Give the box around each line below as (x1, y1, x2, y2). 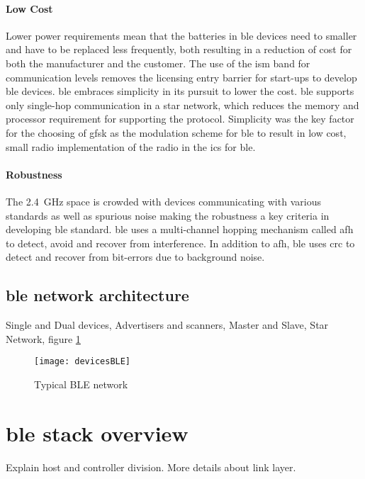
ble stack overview (6, 418, 189, 447)
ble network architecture (6, 284, 189, 306)
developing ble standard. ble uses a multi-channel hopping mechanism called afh (6, 222, 354, 237)
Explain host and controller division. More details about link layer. (6, 459, 296, 474)
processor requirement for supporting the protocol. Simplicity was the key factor (6, 111, 354, 126)
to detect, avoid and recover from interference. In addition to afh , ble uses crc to (6, 235, 355, 250)
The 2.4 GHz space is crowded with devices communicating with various (6, 193, 321, 208)
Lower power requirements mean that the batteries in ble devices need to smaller (6, 28, 357, 43)
